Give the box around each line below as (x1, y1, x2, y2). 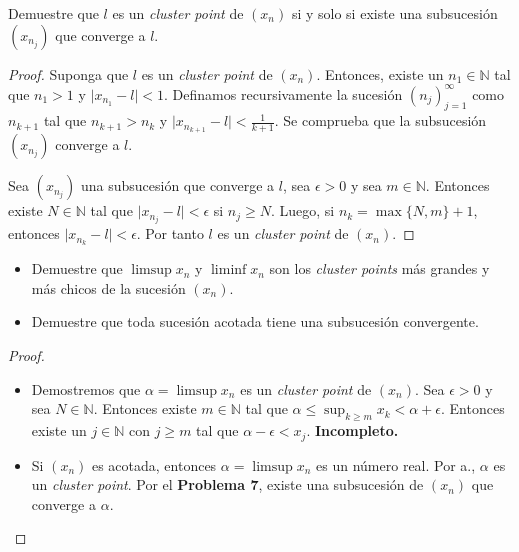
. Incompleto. (306, 420, 399, 441)
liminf (210, 263, 247, 278)
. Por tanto (136, 223, 204, 244)
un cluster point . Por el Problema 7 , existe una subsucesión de (31, 474, 424, 495)
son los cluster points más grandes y (269, 258, 490, 279)
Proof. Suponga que (8, 63, 129, 84)
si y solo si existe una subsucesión (291, 3, 498, 23)
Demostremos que (31, 378, 141, 399)
